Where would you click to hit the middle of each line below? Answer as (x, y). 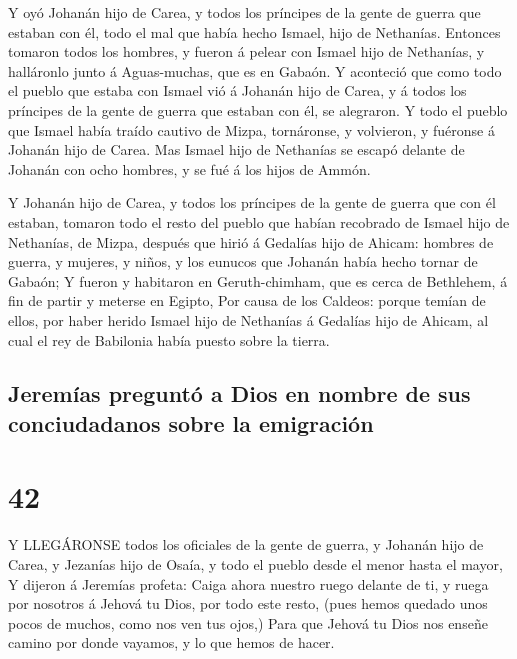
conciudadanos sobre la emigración (191, 422)
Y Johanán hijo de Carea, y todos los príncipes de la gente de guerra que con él (252, 202)
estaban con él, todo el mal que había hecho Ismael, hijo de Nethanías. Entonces (254, 31)
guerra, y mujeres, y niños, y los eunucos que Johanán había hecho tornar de (243, 261)
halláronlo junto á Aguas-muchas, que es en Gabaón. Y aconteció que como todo (255, 70)
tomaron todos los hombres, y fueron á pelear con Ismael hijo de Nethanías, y (246, 51)
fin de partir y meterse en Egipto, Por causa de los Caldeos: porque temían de (247, 300)
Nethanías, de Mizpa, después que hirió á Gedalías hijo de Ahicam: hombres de (251, 241)
